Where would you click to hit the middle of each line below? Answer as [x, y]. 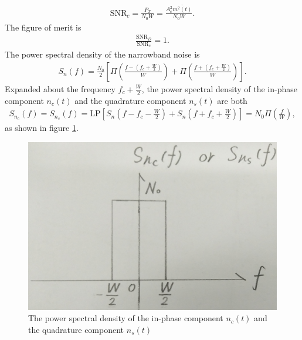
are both [232, 100]
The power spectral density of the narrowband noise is [102, 54]
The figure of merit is [43, 27]
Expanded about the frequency [60, 88]
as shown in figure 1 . [42, 128]
